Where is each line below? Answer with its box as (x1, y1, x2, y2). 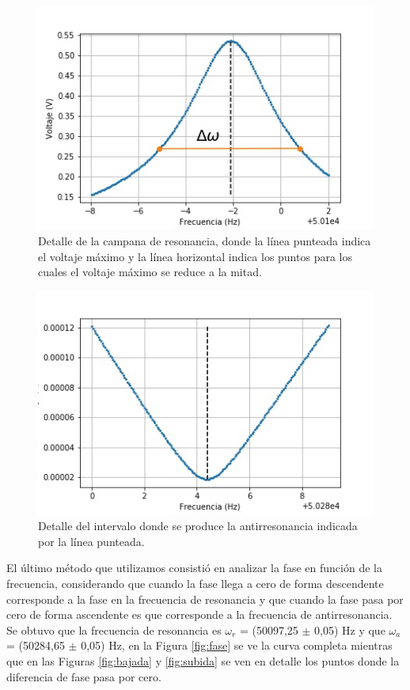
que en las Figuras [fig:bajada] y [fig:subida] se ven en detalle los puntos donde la (6, 653, 400, 669)
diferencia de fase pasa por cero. (6, 668, 161, 684)
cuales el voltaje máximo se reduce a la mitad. (38, 263, 262, 280)
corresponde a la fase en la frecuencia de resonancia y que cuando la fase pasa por (6, 590, 404, 607)
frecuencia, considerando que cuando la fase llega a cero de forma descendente (6, 575, 384, 592)
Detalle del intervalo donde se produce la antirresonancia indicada (38, 517, 358, 534)
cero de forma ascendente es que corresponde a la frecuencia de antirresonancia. (6, 606, 393, 623)
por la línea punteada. (38, 533, 145, 549)
